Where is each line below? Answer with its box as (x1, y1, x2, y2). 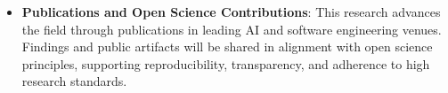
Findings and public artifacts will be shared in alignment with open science (21, 37, 433, 56)
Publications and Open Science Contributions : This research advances (21, 3, 441, 20)
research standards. (21, 72, 127, 90)
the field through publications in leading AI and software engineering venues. (21, 19, 442, 38)
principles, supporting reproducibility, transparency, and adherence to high (21, 54, 430, 73)
